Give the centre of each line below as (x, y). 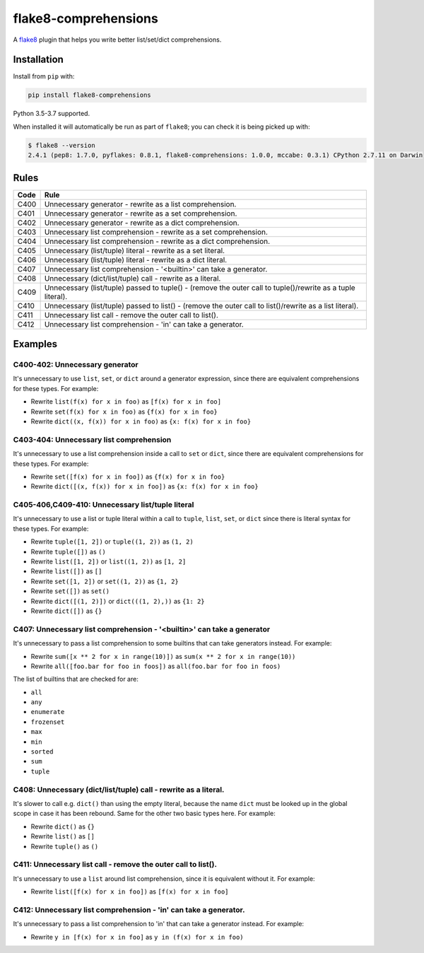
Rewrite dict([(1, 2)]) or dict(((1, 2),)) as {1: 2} (118, 601)
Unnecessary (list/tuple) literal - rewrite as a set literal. (135, 250)
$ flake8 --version (61, 145)
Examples (35, 344)
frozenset (48, 722)
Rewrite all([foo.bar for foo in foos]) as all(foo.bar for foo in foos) (156, 666)
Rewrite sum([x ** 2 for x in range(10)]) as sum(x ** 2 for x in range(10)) (163, 656)
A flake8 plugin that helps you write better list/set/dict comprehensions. (117, 40)
